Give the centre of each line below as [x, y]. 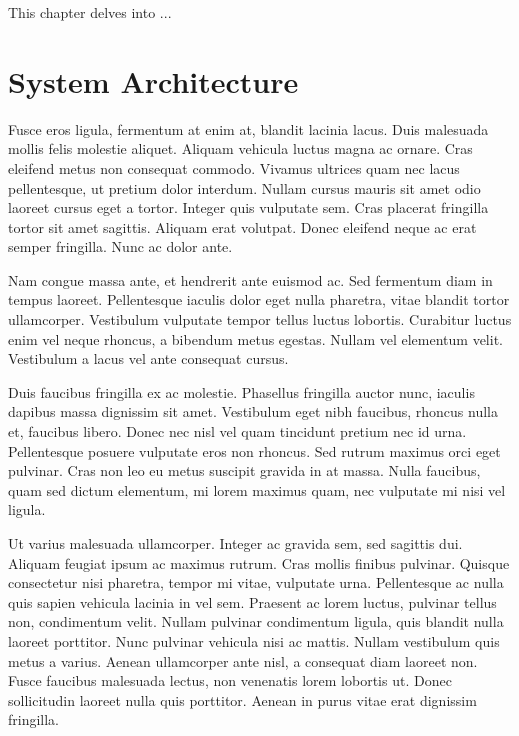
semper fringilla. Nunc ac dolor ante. [120, 246]
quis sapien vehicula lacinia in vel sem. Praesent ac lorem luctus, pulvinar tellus [252, 601]
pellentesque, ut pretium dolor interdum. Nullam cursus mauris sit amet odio [244, 187]
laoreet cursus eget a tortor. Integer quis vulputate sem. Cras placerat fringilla [248, 207]
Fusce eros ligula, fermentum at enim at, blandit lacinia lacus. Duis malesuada [248, 128]
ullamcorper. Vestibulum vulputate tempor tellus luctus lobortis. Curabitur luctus [260, 319]
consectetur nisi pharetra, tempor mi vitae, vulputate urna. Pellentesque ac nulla [256, 582]
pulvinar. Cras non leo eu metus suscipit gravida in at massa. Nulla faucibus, [244, 470]
